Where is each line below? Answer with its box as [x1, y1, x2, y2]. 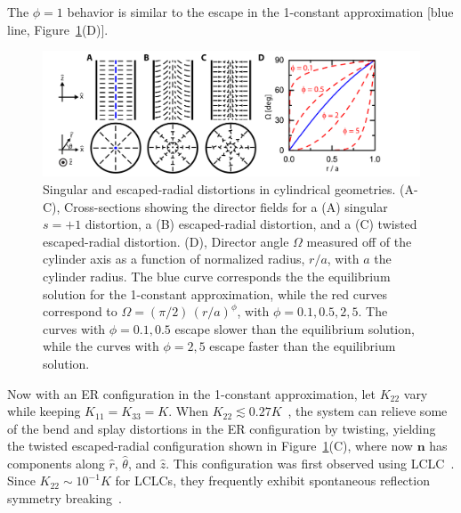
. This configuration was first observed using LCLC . [166, 453, 455, 472]
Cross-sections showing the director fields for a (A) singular [64, 197, 388, 216]
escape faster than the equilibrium [209, 337, 396, 355]
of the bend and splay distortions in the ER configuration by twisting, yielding [7, 419, 436, 437]
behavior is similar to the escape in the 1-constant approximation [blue [67, 3, 454, 20]
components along [7, 453, 105, 472]
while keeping [7, 402, 81, 420]
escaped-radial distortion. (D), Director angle [43, 232, 289, 250]
